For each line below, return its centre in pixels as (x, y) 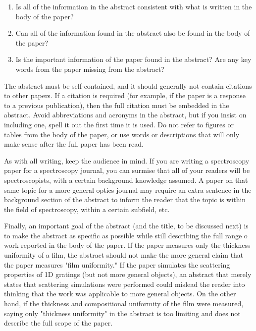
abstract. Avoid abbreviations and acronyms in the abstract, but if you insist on (125, 115)
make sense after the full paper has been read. (74, 144)
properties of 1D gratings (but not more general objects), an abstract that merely (128, 274)
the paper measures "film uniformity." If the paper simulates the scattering (117, 264)
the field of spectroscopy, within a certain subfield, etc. (87, 209)
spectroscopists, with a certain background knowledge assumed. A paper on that (126, 180)
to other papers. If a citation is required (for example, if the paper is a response (125, 95)
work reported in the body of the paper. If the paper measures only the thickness (127, 245)
